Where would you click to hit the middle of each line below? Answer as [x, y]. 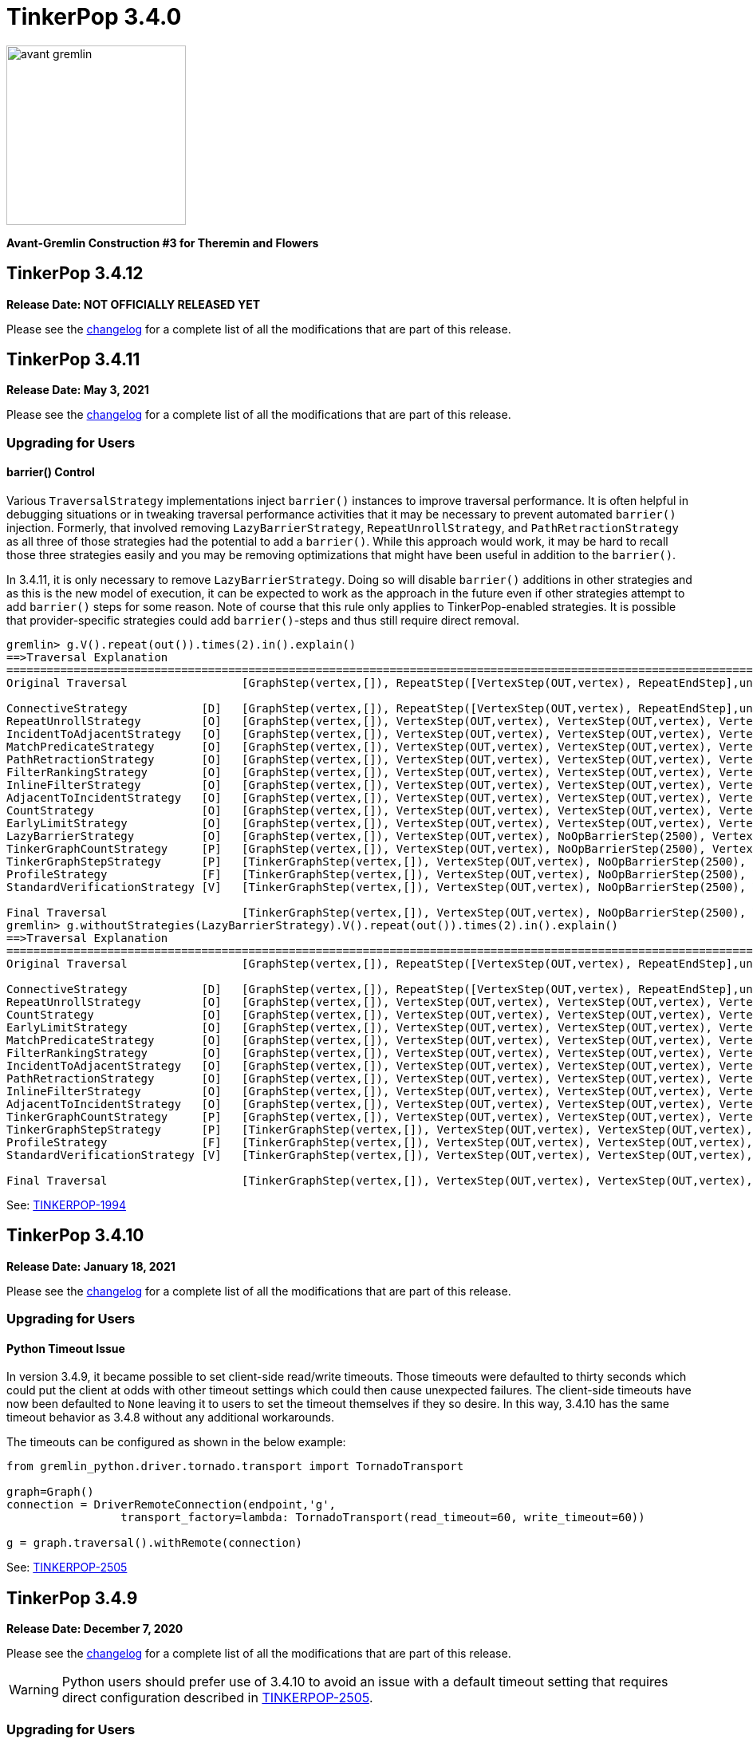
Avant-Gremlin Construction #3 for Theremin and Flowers [163, 243]
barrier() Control [51, 472]
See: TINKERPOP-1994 [66, 1205]
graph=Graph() [50, 1492]
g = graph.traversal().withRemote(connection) [154, 1543]
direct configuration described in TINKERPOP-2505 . [217, 1698]
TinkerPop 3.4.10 [75, 1236]
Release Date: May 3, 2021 [78, 390]
